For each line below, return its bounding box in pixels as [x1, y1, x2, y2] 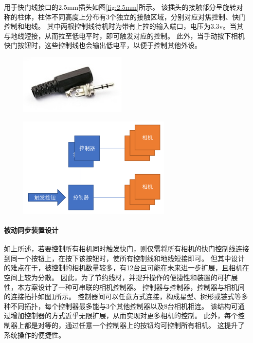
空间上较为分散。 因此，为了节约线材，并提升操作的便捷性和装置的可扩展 [4, 272, 238, 282]
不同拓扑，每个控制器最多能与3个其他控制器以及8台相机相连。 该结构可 [10, 301, 238, 311]
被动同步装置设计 [4, 225, 58, 235]
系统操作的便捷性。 [4, 329, 65, 340]
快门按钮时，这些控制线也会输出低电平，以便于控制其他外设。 [4, 40, 201, 50]
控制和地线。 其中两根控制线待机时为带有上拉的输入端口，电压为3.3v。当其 [4, 21, 243, 31]
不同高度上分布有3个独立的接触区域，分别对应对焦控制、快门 [51, 11, 246, 21]
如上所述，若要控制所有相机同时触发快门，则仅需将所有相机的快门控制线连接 [4, 243, 249, 254]
